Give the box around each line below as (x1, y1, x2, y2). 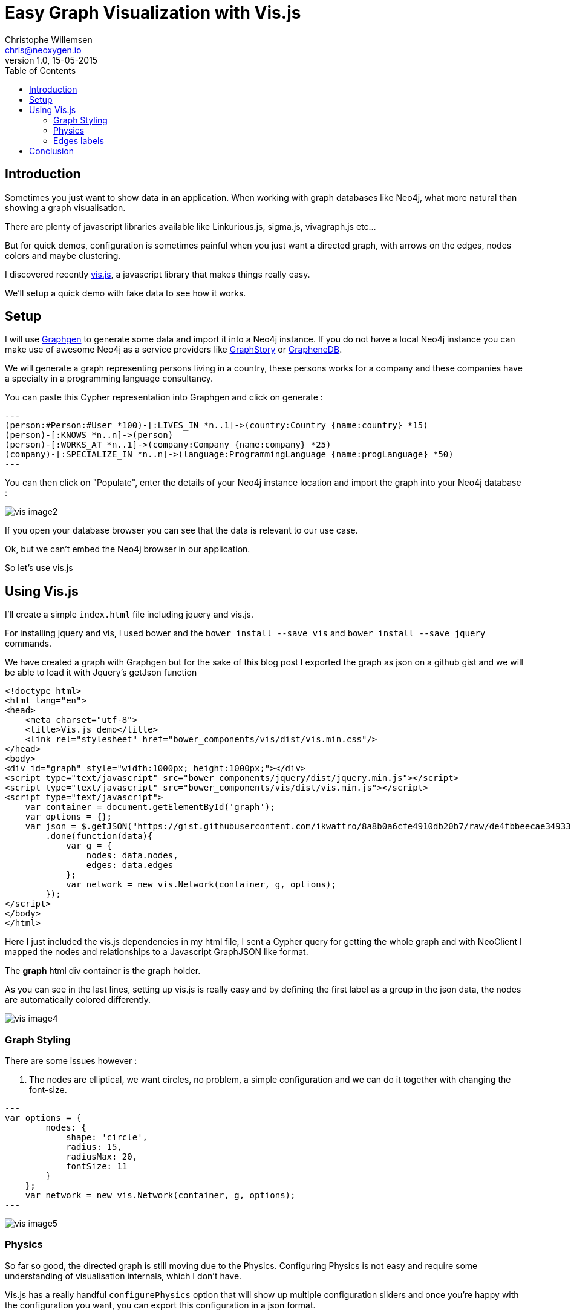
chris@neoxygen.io (5, 44, 82, 55)
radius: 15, (66, 1142, 122, 1152)
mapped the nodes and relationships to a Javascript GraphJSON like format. (5, 947, 308, 958)
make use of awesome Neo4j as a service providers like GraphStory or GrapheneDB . (5, 344, 342, 355)
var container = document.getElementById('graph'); (25, 802, 275, 812)
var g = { (66, 841, 113, 851)
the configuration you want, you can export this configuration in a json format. (5, 1299, 316, 1310)
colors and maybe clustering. (5, 250, 121, 261)
